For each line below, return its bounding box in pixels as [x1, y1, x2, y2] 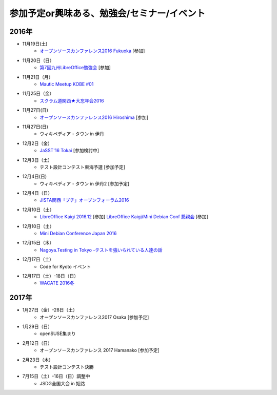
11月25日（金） [22, 90, 54, 97]
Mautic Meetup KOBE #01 [39, 81, 94, 87]
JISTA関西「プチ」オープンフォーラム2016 [39, 197, 129, 203]
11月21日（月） [22, 74, 53, 80]
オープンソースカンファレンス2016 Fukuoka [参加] [39, 48, 145, 54]
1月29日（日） [22, 323, 52, 330]
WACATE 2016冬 [39, 280, 74, 286]
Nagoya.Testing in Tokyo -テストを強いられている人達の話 [39, 246, 163, 253]
